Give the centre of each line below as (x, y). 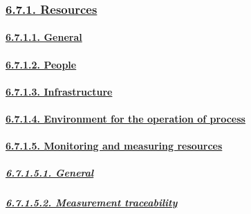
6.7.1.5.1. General (50, 173)
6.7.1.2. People (41, 64)
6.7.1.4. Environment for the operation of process (125, 118)
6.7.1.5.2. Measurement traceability (92, 203)
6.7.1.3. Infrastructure (59, 91)
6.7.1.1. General (44, 37)
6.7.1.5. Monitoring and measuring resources (114, 146)
